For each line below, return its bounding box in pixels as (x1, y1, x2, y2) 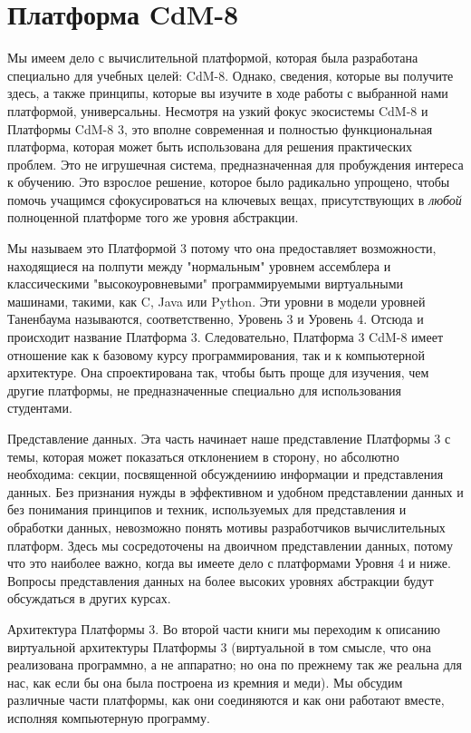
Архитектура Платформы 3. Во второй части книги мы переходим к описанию (7, 619, 440, 638)
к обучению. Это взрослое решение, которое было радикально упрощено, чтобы (7, 172, 450, 191)
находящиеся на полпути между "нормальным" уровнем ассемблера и (7, 256, 391, 275)
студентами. (7, 398, 72, 417)
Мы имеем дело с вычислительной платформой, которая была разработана (7, 48, 418, 67)
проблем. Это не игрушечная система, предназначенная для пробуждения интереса (7, 154, 464, 173)
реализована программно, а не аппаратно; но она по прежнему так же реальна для (7, 655, 462, 674)
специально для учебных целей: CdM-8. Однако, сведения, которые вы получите (7, 65, 454, 84)
